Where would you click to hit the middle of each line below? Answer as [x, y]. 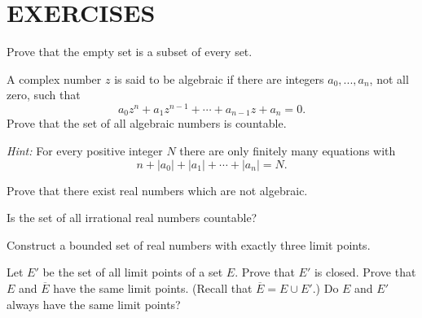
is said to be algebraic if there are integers [219, 78]
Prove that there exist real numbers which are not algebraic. [157, 190]
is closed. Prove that [365, 272]
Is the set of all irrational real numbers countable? [132, 218]
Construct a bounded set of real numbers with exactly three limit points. [189, 244]
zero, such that [44, 95]
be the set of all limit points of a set [133, 272]
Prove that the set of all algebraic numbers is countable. [147, 123]
